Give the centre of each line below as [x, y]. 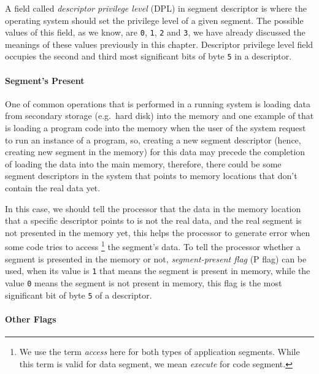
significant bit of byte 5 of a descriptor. [79, 295]
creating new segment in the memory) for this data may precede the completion [155, 152]
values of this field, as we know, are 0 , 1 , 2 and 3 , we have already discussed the [155, 32]
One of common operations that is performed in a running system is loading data [158, 103]
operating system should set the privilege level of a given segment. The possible [154, 20]
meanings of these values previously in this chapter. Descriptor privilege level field [159, 44]
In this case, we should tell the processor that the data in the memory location [153, 208]
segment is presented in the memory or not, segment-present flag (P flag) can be [156, 258]
